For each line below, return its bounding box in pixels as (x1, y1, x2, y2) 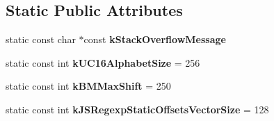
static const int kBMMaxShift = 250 (6, 79, 171, 93)
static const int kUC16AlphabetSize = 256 (6, 55, 200, 70)
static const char (6, 32, 76, 47)
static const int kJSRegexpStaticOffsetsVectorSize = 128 (6, 102, 269, 116)
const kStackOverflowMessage (83, 32, 226, 47)
